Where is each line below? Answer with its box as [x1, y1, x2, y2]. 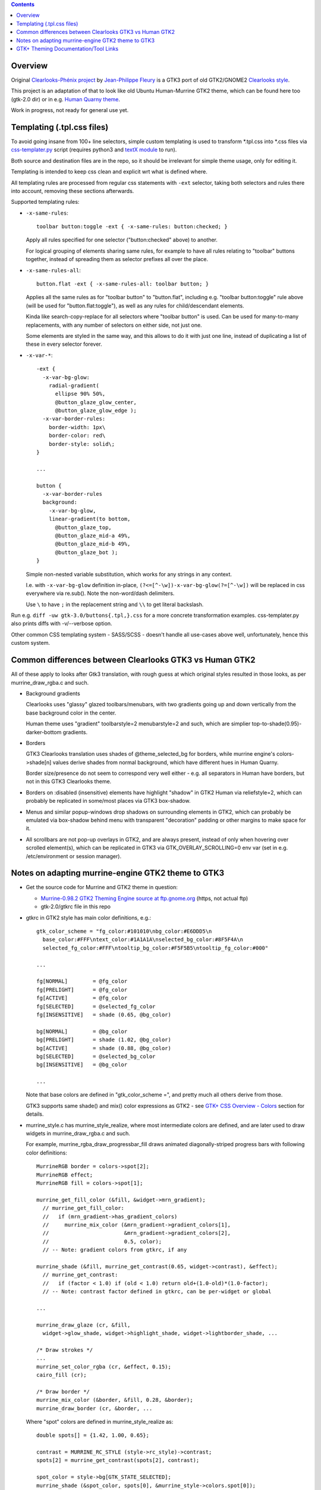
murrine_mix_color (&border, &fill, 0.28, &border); [36, 1396, 193, 1404]
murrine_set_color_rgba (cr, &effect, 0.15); [36, 1363, 172, 1370]
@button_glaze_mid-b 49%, [55, 541, 131, 548]
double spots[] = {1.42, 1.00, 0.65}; [36, 1432, 150, 1439]
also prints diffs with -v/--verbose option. [11, 620, 112, 627]
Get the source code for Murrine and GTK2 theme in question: [26, 884, 178, 891]
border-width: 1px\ [48, 424, 106, 430]
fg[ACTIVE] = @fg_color [36, 995, 128, 1001]
